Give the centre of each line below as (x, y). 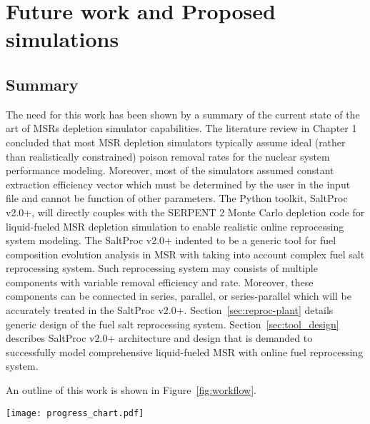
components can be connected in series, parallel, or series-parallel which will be (179, 296)
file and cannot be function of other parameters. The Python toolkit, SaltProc (177, 198)
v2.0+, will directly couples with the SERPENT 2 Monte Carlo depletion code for (185, 212)
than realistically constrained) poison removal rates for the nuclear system (168, 156)
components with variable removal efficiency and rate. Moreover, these (160, 282)
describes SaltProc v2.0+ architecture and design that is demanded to (159, 338)
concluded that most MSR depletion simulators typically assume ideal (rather (176, 142)
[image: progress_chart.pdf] (75, 413)
